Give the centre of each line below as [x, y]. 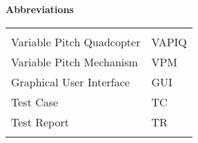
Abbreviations [40, 9]
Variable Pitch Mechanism [75, 61]
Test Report [40, 122]
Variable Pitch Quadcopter [76, 41]
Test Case [35, 102]
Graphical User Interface [70, 82]
